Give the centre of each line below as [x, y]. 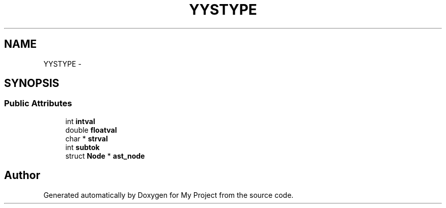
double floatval [91, 130]
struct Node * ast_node [105, 156]
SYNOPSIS [32, 83]
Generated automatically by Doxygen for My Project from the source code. [169, 195]
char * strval [87, 138]
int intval [80, 121]
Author [22, 175]
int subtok [82, 147]
